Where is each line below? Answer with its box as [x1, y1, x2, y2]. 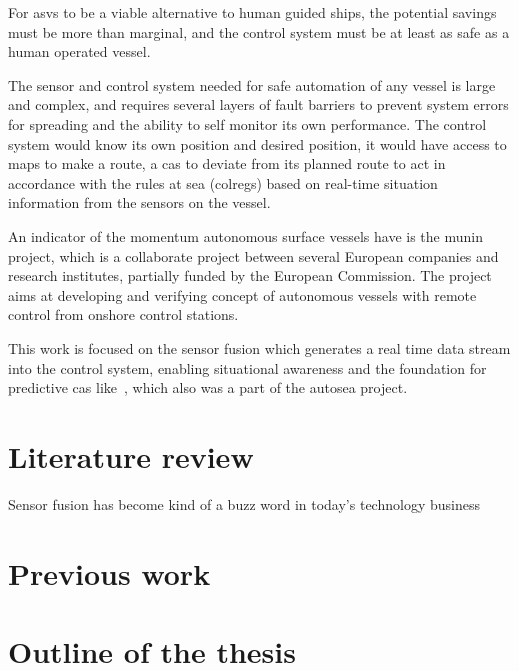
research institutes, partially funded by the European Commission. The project [8, 265, 492, 286]
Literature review [8, 435, 254, 476]
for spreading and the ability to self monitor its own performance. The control [8, 113, 487, 134]
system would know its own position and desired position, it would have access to [8, 133, 507, 154]
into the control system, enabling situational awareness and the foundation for [8, 357, 487, 378]
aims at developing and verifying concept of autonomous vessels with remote [8, 284, 477, 305]
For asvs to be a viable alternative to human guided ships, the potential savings [8, 2, 497, 22]
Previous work [8, 552, 211, 593]
